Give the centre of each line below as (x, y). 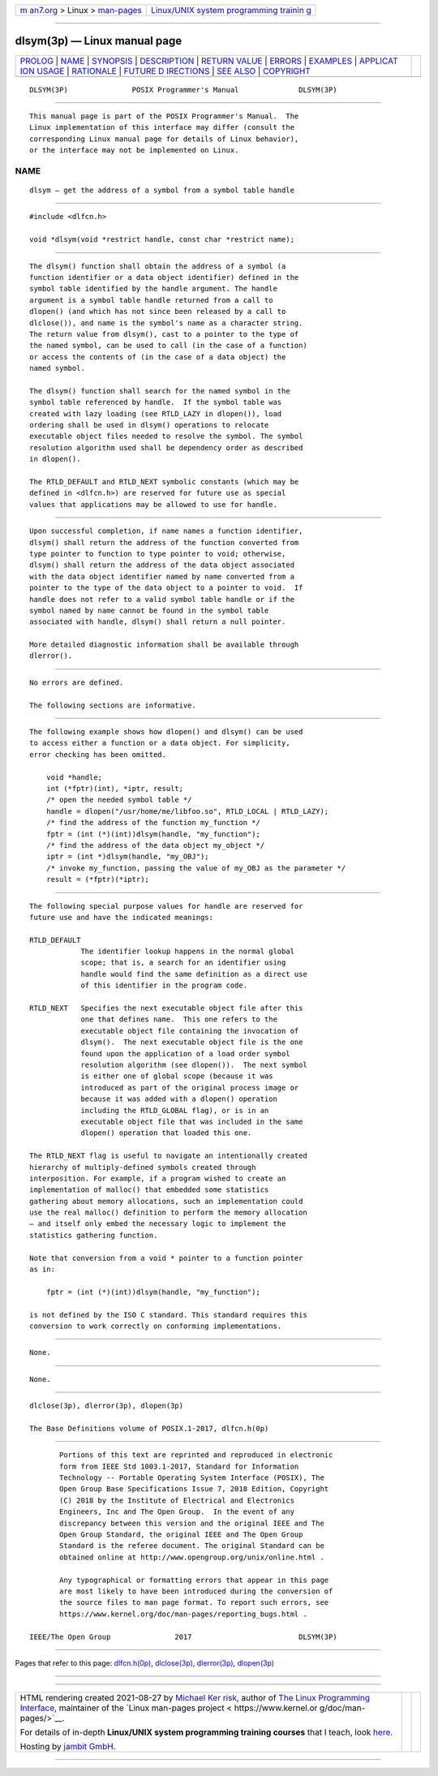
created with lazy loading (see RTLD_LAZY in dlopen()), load (156, 413)
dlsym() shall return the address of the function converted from (164, 542)
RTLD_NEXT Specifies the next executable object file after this (166, 1008)
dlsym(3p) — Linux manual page (99, 41)
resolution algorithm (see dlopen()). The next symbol (194, 1064)
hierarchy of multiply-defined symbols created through (143, 1167)
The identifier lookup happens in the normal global (188, 952)
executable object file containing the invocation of (190, 1031)
